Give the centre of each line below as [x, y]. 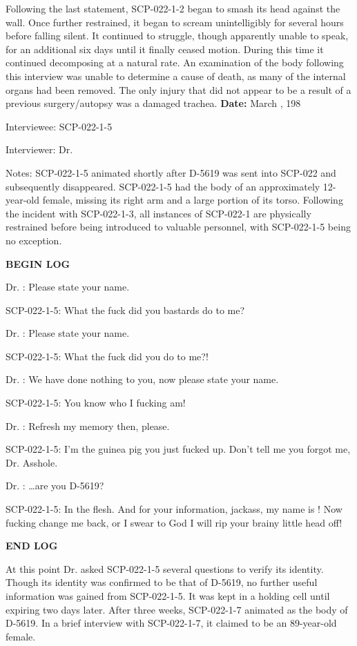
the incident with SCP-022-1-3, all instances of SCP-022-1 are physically [158, 213]
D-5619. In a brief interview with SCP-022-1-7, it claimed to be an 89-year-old [171, 623]
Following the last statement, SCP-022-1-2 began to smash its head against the [173, 8]
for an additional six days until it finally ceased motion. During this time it [165, 49]
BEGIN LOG [38, 263]
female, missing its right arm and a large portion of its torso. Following [193, 200]
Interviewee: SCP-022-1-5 [59, 126]
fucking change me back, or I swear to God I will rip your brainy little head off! [174, 522]
